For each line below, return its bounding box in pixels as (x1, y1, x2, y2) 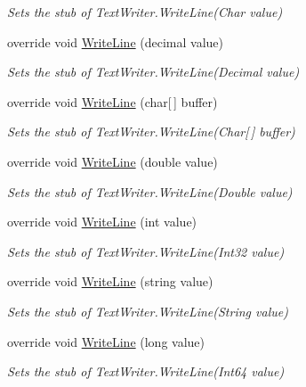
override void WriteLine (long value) (7, 332, 205, 350)
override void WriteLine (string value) (7, 272, 213, 291)
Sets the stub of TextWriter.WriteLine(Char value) (7, 3, 283, 21)
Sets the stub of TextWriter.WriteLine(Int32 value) (7, 242, 285, 260)
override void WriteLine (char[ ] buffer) (7, 92, 218, 111)
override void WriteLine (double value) (7, 152, 218, 170)
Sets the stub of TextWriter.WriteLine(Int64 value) (7, 362, 285, 381)
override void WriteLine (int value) (7, 212, 197, 231)
